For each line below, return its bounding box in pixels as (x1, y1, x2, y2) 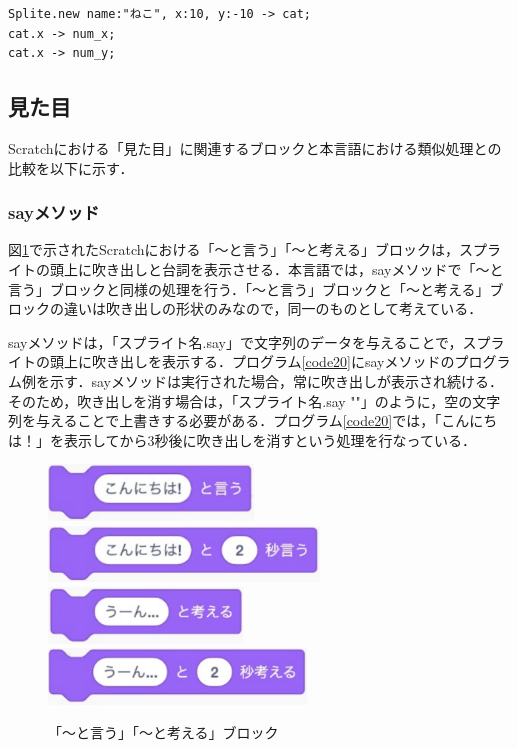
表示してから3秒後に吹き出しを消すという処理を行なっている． (63, 429, 476, 450)
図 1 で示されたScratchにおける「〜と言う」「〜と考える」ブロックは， (8, 239, 460, 260)
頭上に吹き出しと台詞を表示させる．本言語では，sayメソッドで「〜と (49, 258, 504, 279)
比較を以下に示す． (8, 157, 134, 178)
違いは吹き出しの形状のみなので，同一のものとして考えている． (63, 298, 483, 319)
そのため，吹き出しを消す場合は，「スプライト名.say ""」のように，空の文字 (8, 390, 501, 411)
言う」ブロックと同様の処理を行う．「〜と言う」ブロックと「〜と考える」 (8, 278, 490, 299)
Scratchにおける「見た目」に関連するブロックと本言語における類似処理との (8, 137, 502, 158)
